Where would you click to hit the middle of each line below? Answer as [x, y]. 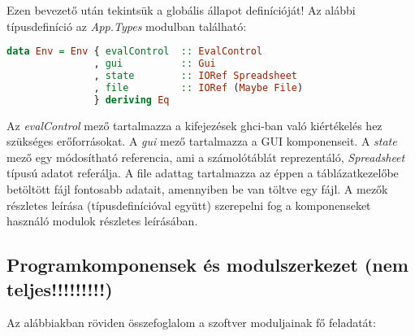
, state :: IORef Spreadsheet [195, 75]
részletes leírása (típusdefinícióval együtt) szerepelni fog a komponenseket [189, 205]
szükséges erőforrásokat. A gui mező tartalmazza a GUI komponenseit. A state [202, 141]
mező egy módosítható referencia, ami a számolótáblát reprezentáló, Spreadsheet [206, 157]
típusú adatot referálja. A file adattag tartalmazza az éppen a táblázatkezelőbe [203, 173]
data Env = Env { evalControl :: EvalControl [135, 52]
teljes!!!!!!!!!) [60, 288]
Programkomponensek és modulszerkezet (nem [207, 265]
